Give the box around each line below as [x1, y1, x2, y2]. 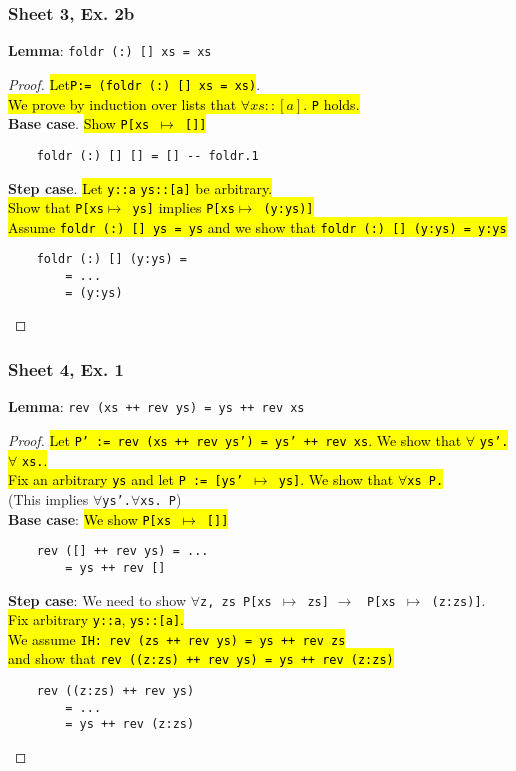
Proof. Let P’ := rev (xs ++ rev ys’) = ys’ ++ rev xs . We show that [8, 429, 462, 450]
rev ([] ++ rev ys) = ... [36, 544, 209, 559]
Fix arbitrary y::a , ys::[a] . [8, 609, 184, 630]
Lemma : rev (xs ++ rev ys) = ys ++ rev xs [8, 396, 305, 417]
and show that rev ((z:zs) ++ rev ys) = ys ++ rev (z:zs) [8, 648, 394, 669]
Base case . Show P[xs [8, 113, 150, 134]
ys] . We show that [278, 469, 394, 490]
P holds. [311, 93, 360, 114]
